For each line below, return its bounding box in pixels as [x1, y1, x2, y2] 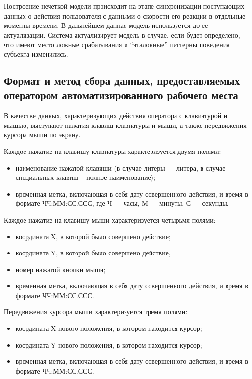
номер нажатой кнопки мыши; [15, 264, 106, 274]
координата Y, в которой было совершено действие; [15, 248, 171, 258]
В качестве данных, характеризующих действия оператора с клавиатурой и [4, 110, 227, 121]
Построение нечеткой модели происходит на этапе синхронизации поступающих [4, 1, 245, 11]
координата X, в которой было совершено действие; [15, 231, 171, 241]
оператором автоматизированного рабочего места [4, 87, 238, 102]
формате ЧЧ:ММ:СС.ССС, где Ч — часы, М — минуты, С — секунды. [15, 198, 229, 208]
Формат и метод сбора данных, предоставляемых [4, 73, 240, 88]
